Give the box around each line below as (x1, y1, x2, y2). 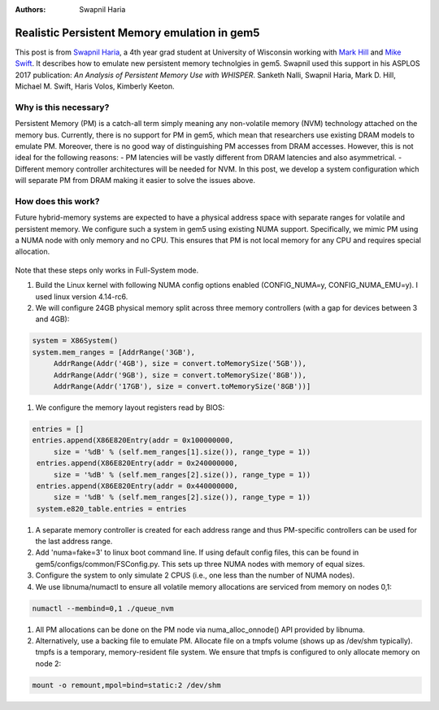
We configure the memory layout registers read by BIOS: (35, 403, 225, 412)
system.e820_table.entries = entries (37, 504, 187, 513)
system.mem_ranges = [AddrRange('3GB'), (32, 347, 195, 357)
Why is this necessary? (15, 102, 110, 113)
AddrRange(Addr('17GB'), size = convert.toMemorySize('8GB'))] (53, 381, 311, 390)
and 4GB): (35, 314, 70, 325)
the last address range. (35, 537, 113, 547)
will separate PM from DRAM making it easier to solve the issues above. (15, 176, 256, 185)
